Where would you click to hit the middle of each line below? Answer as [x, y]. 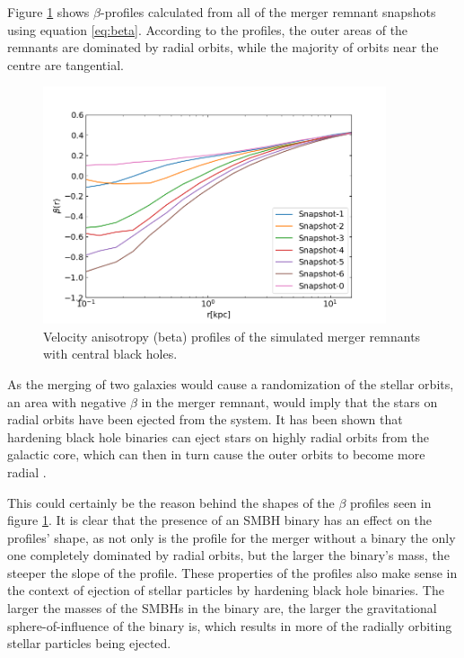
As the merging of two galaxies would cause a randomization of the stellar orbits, [231, 383]
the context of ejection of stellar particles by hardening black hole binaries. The [226, 590]
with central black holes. [110, 354]
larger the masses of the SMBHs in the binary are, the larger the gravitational [222, 608]
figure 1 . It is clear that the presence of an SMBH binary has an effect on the [220, 520]
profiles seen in [391, 502]
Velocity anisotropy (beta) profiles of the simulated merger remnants [232, 336]
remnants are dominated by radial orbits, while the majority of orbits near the [223, 47]
